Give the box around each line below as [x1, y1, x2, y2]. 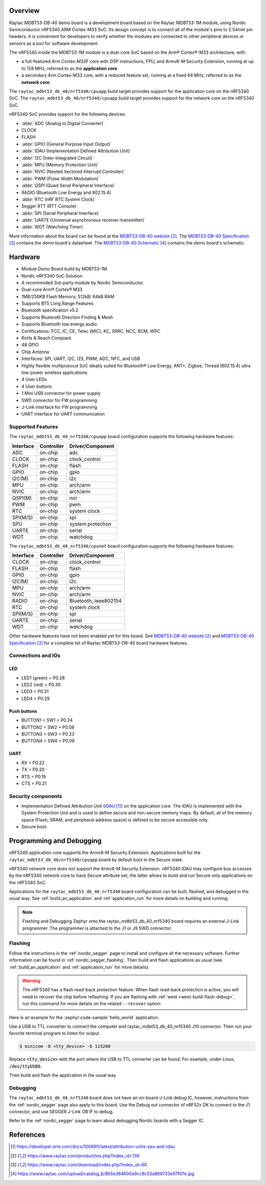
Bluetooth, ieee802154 [69, 598, 122, 605]
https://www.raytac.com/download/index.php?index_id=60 [27, 1162, 147, 1168]
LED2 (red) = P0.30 [21, 682, 61, 688]
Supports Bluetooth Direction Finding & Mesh [21, 314, 113, 320]
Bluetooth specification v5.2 [21, 307, 79, 313]
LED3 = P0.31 [21, 689, 49, 695]
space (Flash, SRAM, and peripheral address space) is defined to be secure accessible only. [21, 817, 209, 822]
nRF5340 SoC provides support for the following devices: [9, 111, 126, 117]
